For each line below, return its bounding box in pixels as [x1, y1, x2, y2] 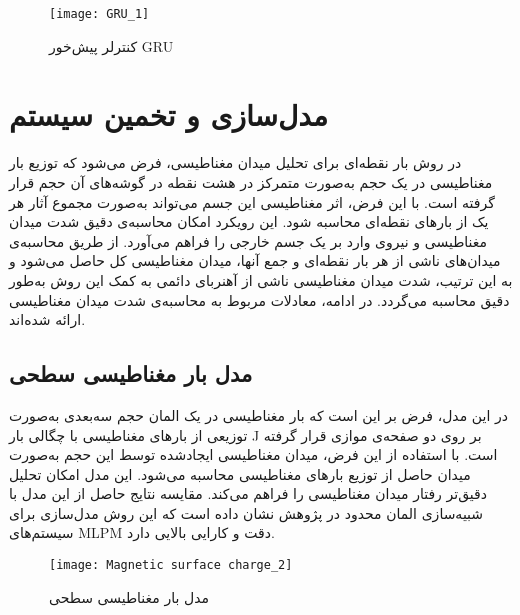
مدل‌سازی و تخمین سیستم [9, 94, 328, 135]
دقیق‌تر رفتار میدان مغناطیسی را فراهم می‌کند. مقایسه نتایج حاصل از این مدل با [9, 483, 487, 504]
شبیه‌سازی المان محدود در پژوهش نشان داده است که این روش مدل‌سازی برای [9, 502, 484, 523]
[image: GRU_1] [49, 7, 150, 21]
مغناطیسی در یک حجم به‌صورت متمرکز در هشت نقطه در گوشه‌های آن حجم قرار [9, 171, 493, 192]
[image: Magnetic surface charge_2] [49, 558, 293, 573]
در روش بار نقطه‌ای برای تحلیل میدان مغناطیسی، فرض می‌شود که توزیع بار [9, 152, 462, 173]
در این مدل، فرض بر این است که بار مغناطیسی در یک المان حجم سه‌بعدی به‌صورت [9, 404, 508, 425]
